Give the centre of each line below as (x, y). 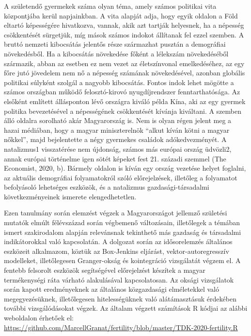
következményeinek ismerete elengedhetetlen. (70, 196)
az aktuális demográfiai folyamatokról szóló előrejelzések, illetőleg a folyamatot (121, 177)
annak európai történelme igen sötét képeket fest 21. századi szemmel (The (115, 158)
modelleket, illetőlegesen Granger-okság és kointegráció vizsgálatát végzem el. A (122, 260)
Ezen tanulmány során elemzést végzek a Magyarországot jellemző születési (116, 213)
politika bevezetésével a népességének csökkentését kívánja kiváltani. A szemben (123, 111)
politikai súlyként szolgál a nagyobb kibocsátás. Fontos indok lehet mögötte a (119, 82)
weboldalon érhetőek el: (39, 318)
